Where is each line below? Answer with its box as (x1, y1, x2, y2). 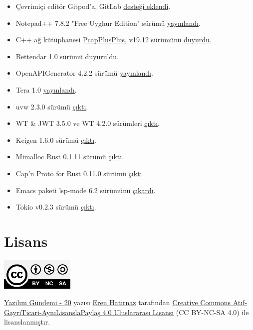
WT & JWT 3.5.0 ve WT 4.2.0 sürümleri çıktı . (15, 118, 160, 128)
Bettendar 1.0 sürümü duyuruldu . (15, 51, 119, 61)
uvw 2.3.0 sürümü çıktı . (15, 101, 88, 111)
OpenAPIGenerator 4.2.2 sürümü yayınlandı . (15, 68, 153, 78)
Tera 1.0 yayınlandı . (15, 84, 77, 95)
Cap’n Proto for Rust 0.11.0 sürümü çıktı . (15, 168, 144, 178)
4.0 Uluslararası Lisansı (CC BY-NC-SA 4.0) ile (102, 307, 249, 317)
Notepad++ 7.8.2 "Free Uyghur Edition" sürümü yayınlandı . (15, 17, 201, 28)
